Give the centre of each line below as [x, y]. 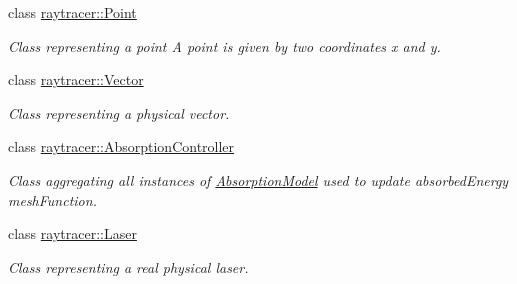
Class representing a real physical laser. [128, 266]
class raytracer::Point [72, 12]
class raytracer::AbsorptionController [121, 146]
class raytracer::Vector [76, 79]
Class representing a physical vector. [119, 112]
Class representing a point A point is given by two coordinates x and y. [224, 45]
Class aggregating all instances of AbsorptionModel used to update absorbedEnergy [258, 179]
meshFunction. [52, 199]
